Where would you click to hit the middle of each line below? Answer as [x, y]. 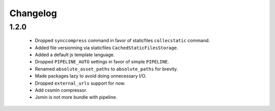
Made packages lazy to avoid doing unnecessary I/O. [91, 76]
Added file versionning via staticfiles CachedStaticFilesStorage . [106, 48]
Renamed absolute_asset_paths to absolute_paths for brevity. [106, 69]
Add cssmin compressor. [61, 90]
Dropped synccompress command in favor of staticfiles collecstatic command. [122, 41]
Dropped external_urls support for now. [80, 83]
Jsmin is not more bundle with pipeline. [76, 97]
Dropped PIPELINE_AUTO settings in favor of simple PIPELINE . [102, 62]
